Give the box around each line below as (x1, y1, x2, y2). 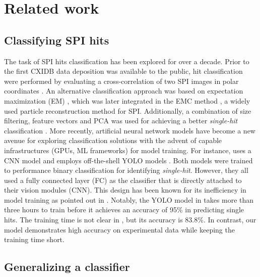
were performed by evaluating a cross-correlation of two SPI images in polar (4, 75, 239, 86)
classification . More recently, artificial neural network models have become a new (4, 125, 255, 135)
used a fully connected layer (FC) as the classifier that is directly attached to (4, 174, 242, 185)
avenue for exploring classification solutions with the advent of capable (4, 135, 222, 146)
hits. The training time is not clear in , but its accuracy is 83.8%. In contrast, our (4, 214, 256, 225)
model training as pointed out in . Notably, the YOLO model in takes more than (4, 194, 254, 205)
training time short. (4, 234, 64, 245)
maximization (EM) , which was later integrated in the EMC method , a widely (4, 95, 250, 106)
